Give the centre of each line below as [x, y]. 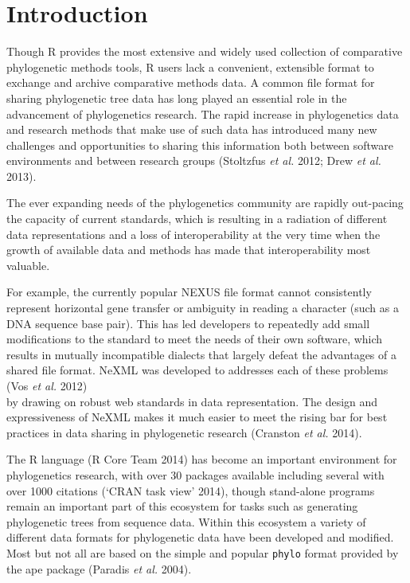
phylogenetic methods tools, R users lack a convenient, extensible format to [190, 67]
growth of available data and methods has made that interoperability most [189, 250]
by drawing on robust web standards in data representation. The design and [192, 401]
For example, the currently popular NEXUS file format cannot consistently [189, 292]
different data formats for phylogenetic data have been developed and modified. [200, 537]
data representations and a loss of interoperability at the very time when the [193, 234]
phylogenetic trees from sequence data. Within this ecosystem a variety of [186, 521]
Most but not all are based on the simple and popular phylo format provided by [203, 552]
